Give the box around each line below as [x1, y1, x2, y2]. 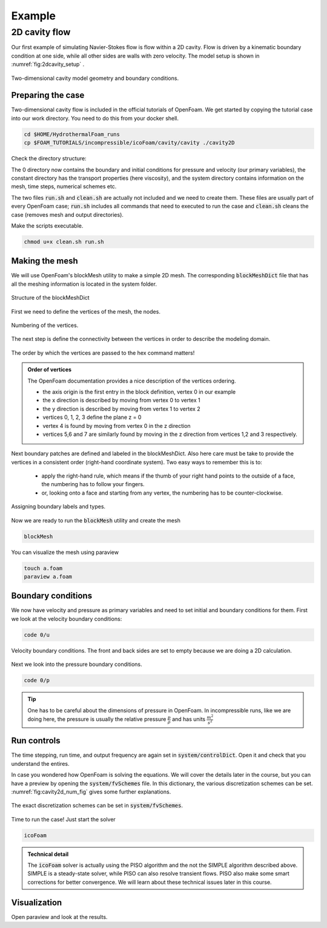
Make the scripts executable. [11, 222, 84, 229]
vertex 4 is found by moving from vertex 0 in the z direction [42, 422, 191, 429]
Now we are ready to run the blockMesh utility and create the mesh [11, 516, 181, 524]
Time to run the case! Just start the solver [11, 815, 116, 823]
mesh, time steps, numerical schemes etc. [11, 183, 117, 190]
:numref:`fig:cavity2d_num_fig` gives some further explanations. [11, 788, 171, 795]
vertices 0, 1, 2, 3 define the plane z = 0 [42, 413, 142, 421]
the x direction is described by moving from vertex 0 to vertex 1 [42, 397, 200, 404]
